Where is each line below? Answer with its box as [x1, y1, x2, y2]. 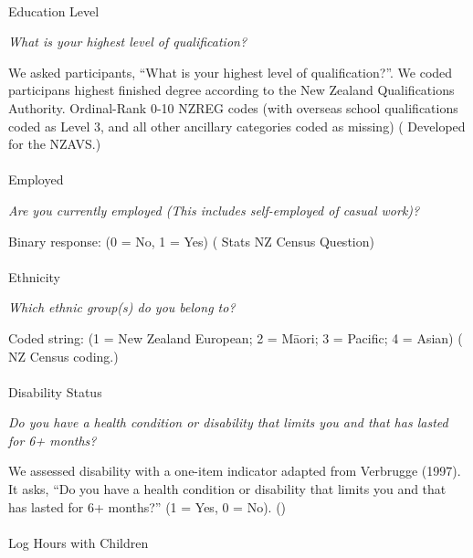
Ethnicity [8, 267, 60, 286]
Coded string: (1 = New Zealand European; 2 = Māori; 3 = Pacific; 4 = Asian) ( [8, 328, 463, 347]
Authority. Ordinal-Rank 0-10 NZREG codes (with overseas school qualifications [8, 98, 458, 117]
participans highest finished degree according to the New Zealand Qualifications [8, 80, 455, 100]
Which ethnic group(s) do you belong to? [8, 298, 236, 317]
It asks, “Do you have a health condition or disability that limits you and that [8, 479, 447, 499]
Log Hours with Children [8, 532, 149, 552]
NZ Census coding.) [8, 346, 119, 365]
